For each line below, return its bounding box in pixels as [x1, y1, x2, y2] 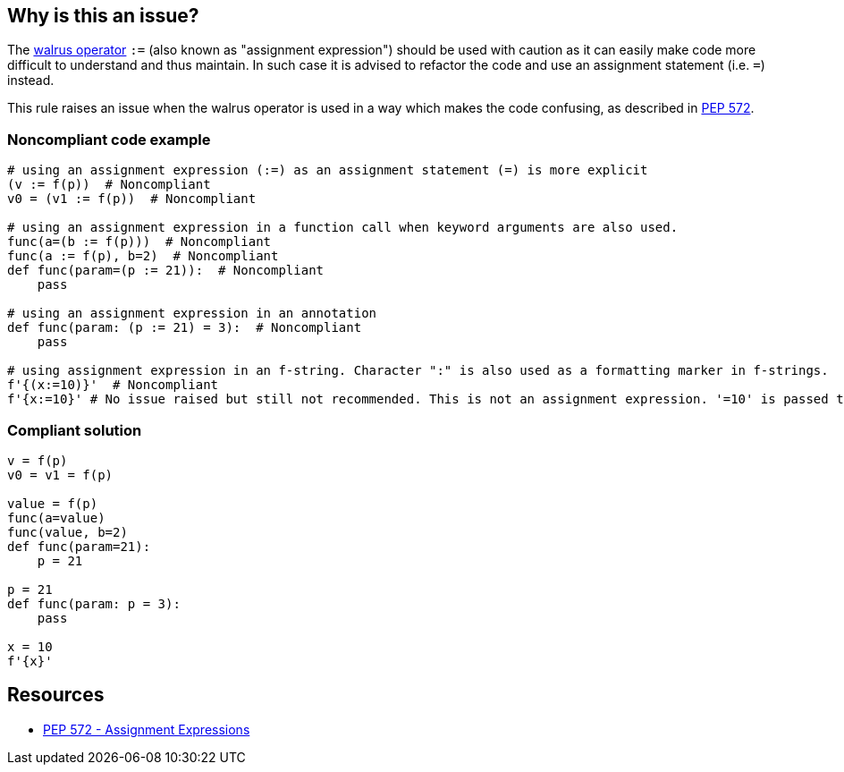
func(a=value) [7, 510, 105, 525]
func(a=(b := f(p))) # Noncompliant [7, 234, 272, 250]
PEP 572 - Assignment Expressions [43, 721, 250, 737]
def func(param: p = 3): [7, 596, 181, 611]
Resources [7, 683, 105, 707]
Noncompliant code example [7, 130, 211, 148]
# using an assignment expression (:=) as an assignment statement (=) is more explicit [7, 163, 648, 178]
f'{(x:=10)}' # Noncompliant [7, 378, 219, 393]
